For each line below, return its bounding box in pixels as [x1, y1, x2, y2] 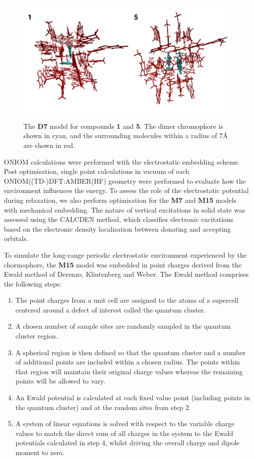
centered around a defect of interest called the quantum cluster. [15, 304, 206, 314]
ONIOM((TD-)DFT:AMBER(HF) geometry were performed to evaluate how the [4, 175, 246, 186]
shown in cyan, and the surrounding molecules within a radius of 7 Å [23, 130, 228, 141]
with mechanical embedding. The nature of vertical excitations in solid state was [4, 204, 245, 215]
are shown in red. [23, 140, 75, 150]
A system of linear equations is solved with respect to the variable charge [15, 418, 234, 429]
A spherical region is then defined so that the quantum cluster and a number [15, 347, 246, 357]
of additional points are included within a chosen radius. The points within [15, 357, 240, 367]
